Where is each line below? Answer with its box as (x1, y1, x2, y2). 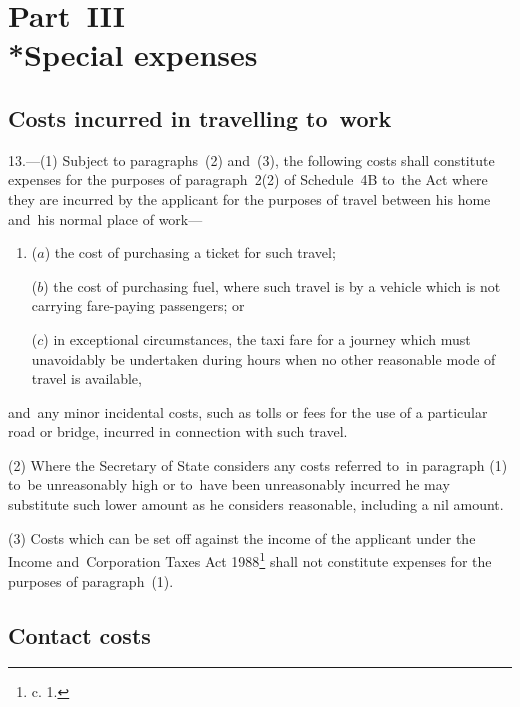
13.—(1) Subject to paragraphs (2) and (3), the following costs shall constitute (8, 149, 495, 170)
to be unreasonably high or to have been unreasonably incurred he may (8, 474, 450, 495)
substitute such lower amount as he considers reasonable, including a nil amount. (8, 494, 504, 515)
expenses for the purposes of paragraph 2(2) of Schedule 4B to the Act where (8, 169, 488, 190)
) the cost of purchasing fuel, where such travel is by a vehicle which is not (43, 275, 501, 296)
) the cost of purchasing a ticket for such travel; (44, 242, 336, 263)
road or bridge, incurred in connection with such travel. (8, 421, 348, 442)
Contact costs (8, 619, 151, 650)
